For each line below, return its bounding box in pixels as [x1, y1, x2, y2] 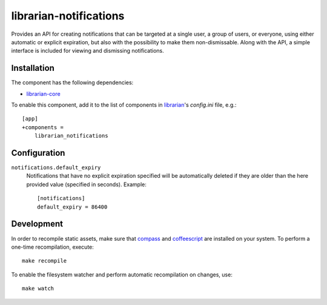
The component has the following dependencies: [11, 79, 134, 86]
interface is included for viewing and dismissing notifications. [11, 47, 165, 55]
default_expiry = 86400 [37, 203, 108, 210]
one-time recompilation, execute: [11, 243, 94, 250]
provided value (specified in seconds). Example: [26, 181, 147, 188]
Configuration [11, 148, 65, 158]
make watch [22, 285, 54, 292]
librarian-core [26, 90, 61, 97]
